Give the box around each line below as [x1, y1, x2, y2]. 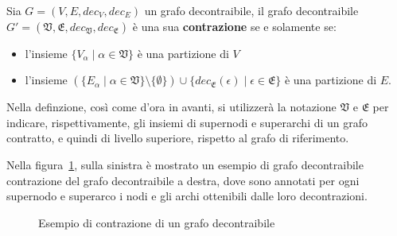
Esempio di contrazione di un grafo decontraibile [38, 214, 275, 230]
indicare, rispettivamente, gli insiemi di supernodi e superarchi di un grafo [6, 114, 368, 130]
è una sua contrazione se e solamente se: [132, 17, 337, 34]
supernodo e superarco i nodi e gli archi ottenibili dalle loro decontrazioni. [6, 188, 368, 204]
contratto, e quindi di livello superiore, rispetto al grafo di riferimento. [6, 130, 349, 146]
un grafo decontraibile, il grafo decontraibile [144, 2, 359, 18]
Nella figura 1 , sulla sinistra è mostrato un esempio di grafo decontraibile [6, 156, 364, 172]
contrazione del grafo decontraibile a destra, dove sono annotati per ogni [6, 172, 360, 188]
